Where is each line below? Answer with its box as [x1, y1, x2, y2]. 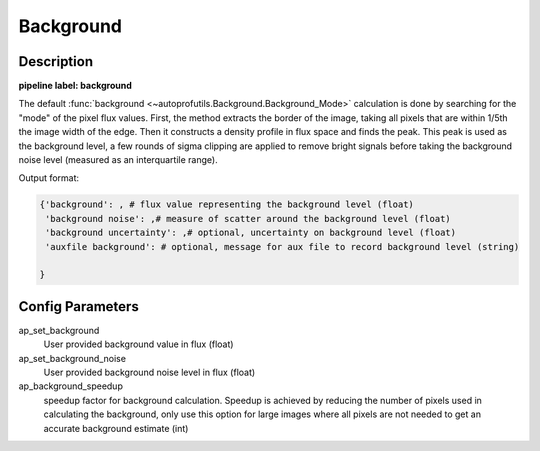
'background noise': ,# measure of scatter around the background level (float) [45, 213, 452, 224]
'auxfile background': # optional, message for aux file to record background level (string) [45, 241, 520, 252]
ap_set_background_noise [18, 352, 127, 364]
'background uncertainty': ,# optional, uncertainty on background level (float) [45, 227, 457, 239]
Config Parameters [18, 298, 139, 315]
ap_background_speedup [18, 380, 124, 392]
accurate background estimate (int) [43, 422, 189, 434]
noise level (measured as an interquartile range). [18, 154, 219, 166]
